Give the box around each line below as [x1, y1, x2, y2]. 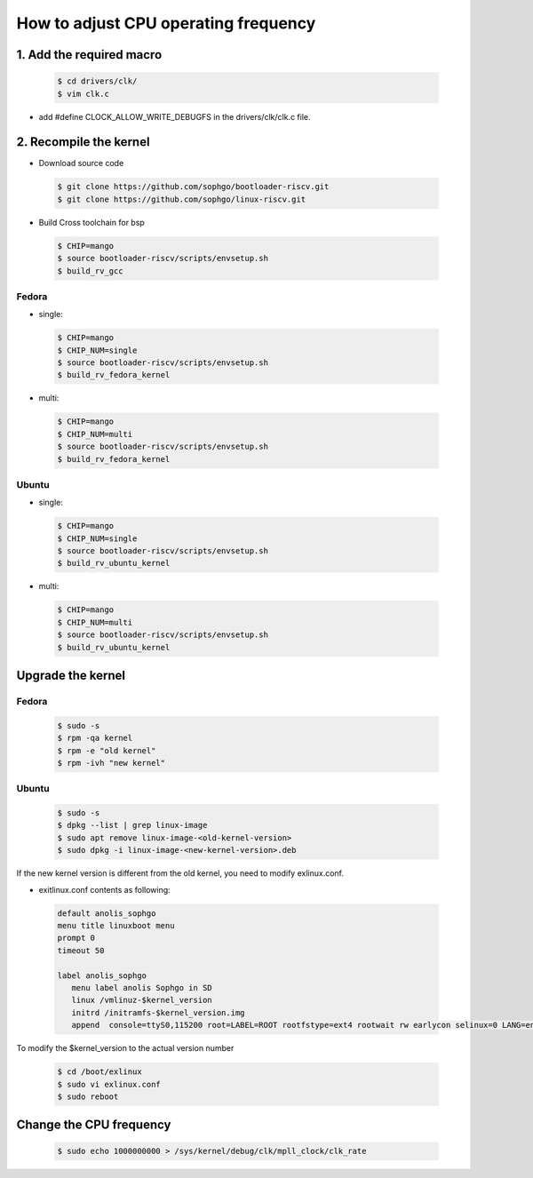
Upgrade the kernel [16, 668, 126, 683]
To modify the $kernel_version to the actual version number [16, 1043, 235, 1054]
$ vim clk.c [57, 89, 110, 99]
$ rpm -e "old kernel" [57, 745, 156, 755]
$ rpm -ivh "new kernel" [57, 758, 166, 768]
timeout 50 [57, 945, 105, 955]
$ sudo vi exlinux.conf [57, 1079, 162, 1089]
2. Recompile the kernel [16, 134, 150, 150]
